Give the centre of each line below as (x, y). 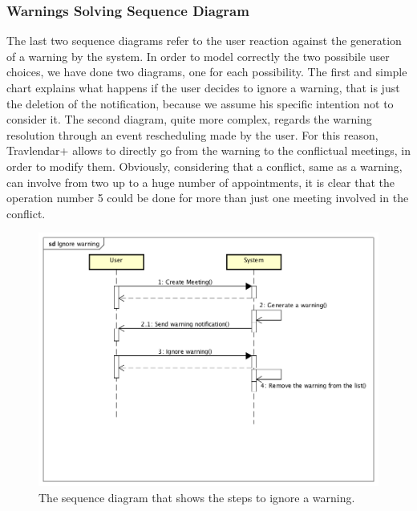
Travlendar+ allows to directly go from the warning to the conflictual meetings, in (208, 150)
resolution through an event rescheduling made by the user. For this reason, (192, 134)
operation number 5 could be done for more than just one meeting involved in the (208, 198)
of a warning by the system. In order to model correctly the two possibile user (198, 56)
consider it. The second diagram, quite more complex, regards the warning (189, 119)
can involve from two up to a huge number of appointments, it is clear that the (201, 182)
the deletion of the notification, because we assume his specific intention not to (200, 103)
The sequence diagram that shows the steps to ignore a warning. (197, 497)
